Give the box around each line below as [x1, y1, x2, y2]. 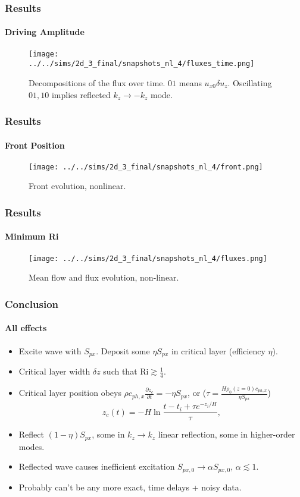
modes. [18, 440, 45, 452]
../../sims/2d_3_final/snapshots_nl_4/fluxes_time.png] [29, 59, 255, 68]
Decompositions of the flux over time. [29, 76, 165, 89]
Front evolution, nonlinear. [29, 180, 126, 192]
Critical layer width [18, 365, 90, 378]
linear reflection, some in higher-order [158, 428, 295, 441]
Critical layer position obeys [18, 386, 121, 399]
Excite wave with [18, 344, 82, 357]
